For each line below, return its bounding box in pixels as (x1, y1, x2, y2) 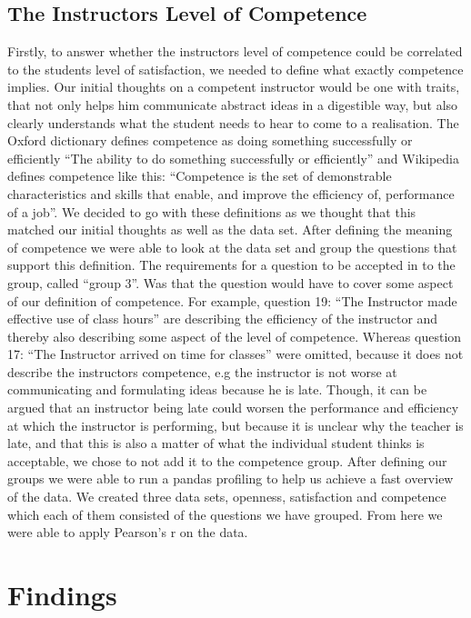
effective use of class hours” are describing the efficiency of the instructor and (7, 309, 438, 328)
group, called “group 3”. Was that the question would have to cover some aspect (7, 273, 454, 292)
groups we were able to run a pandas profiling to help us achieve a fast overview (7, 469, 454, 488)
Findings (7, 576, 117, 613)
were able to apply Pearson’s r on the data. (7, 523, 248, 542)
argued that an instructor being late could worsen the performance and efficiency (7, 398, 459, 417)
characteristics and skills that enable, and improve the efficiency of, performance (7, 184, 455, 203)
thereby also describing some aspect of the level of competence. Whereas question (7, 326, 462, 345)
